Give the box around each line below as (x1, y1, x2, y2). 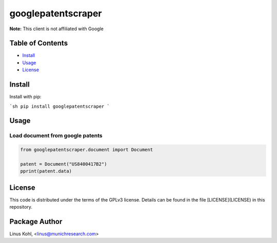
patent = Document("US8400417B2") (20, 161, 107, 167)
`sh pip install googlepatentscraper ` (9, 103, 110, 109)
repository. (9, 204, 33, 210)
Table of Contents (9, 39, 68, 48)
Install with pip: (9, 94, 42, 100)
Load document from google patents (9, 132, 103, 139)
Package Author (9, 217, 63, 226)
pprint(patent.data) (20, 168, 72, 174)
